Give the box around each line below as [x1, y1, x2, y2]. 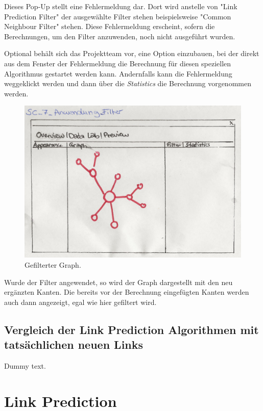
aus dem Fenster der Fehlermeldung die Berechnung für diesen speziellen [4, 58, 231, 68]
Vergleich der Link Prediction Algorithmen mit [4, 321, 259, 337]
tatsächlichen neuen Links [4, 337, 144, 352]
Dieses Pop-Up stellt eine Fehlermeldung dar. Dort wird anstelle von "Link [4, 1, 237, 11]
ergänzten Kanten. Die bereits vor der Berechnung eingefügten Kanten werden [4, 287, 249, 297]
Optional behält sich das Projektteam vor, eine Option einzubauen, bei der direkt [4, 48, 259, 59]
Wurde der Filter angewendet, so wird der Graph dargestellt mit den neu [4, 276, 233, 287]
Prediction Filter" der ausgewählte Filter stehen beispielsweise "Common [4, 11, 231, 21]
